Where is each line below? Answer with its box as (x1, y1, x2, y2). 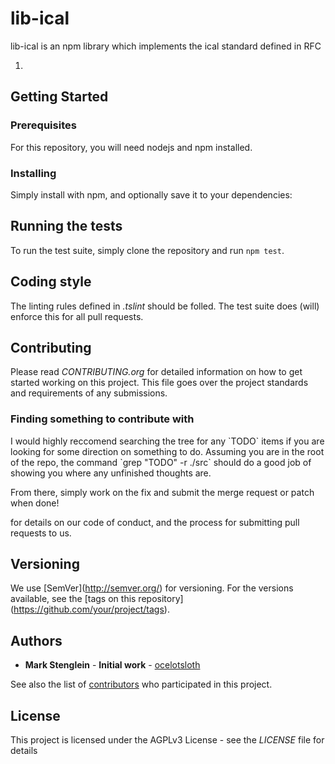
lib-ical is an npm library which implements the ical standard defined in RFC (10, 40, 322, 52)
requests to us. (10, 527, 72, 539)
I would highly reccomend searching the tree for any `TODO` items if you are (10, 435, 325, 447)
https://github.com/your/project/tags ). (13, 603, 170, 616)
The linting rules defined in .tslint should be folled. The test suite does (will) (10, 300, 320, 312)
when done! (10, 497, 60, 509)
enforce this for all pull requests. (10, 310, 144, 322)
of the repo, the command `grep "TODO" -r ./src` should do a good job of (10, 456, 312, 468)
